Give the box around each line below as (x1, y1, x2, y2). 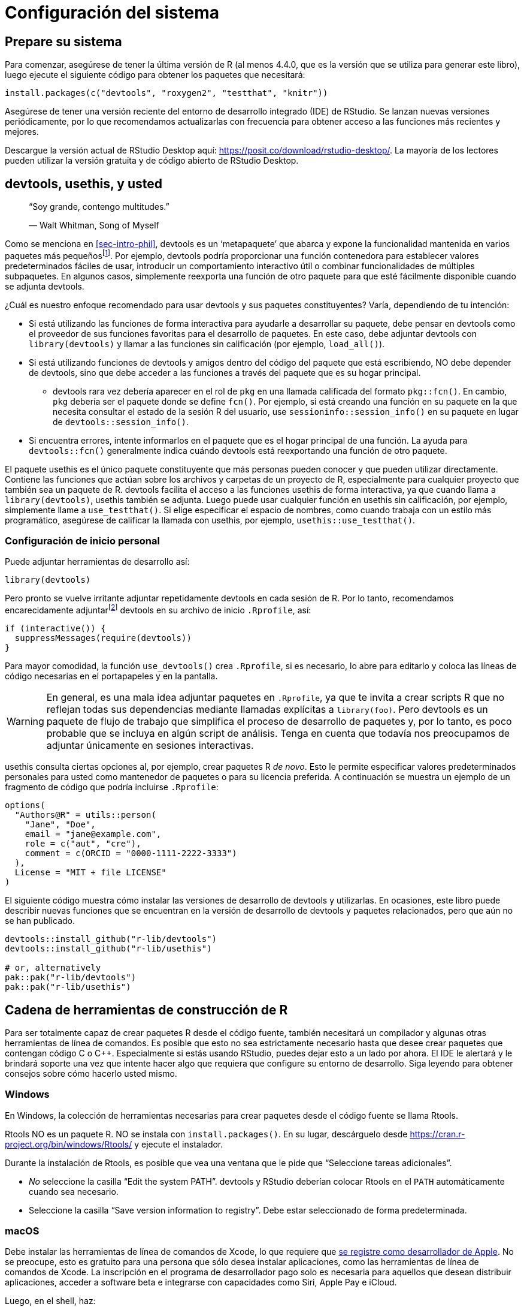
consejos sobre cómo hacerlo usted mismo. (5, 1068, 177, 1079)
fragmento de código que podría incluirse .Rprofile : (5, 782, 219, 793)
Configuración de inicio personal (5, 535, 160, 547)
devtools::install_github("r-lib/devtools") (5, 934, 217, 944)
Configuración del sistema (5, 2, 219, 23)
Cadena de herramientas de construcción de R (5, 1002, 288, 1017)
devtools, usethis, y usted (5, 176, 162, 191)
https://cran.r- (410, 1128, 465, 1139)
